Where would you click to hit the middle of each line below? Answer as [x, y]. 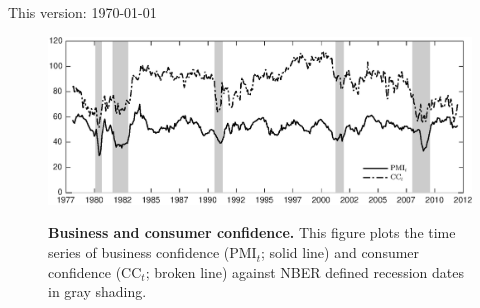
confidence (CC [95, 271]
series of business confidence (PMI [152, 252]
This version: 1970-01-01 [82, 12]
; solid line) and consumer [340, 252]
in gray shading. [97, 291]
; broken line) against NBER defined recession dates [304, 271]
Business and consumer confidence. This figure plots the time [252, 232]
